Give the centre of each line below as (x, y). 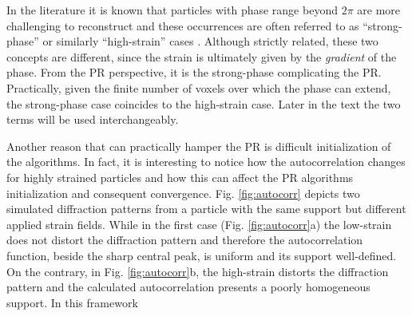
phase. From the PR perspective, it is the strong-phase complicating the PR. (194, 72)
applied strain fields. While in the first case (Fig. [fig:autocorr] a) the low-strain (199, 224)
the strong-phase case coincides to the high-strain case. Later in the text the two (204, 103)
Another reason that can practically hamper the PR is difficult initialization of (199, 146)
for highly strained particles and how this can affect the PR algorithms (180, 177)
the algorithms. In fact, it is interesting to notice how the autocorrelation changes (206, 162)
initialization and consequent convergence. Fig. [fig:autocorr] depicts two (183, 193)
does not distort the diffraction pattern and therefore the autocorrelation (185, 240)
